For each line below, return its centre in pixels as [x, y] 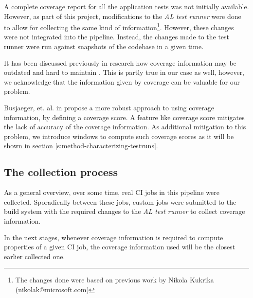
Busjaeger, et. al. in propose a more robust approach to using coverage [109, 107]
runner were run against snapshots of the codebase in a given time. [104, 46]
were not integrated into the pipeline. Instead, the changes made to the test [117, 37]
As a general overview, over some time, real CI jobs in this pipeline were [112, 192]
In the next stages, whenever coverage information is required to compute [114, 237]
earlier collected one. [35, 256]
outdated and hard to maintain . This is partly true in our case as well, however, [124, 72]
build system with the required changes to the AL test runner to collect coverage [125, 211]
